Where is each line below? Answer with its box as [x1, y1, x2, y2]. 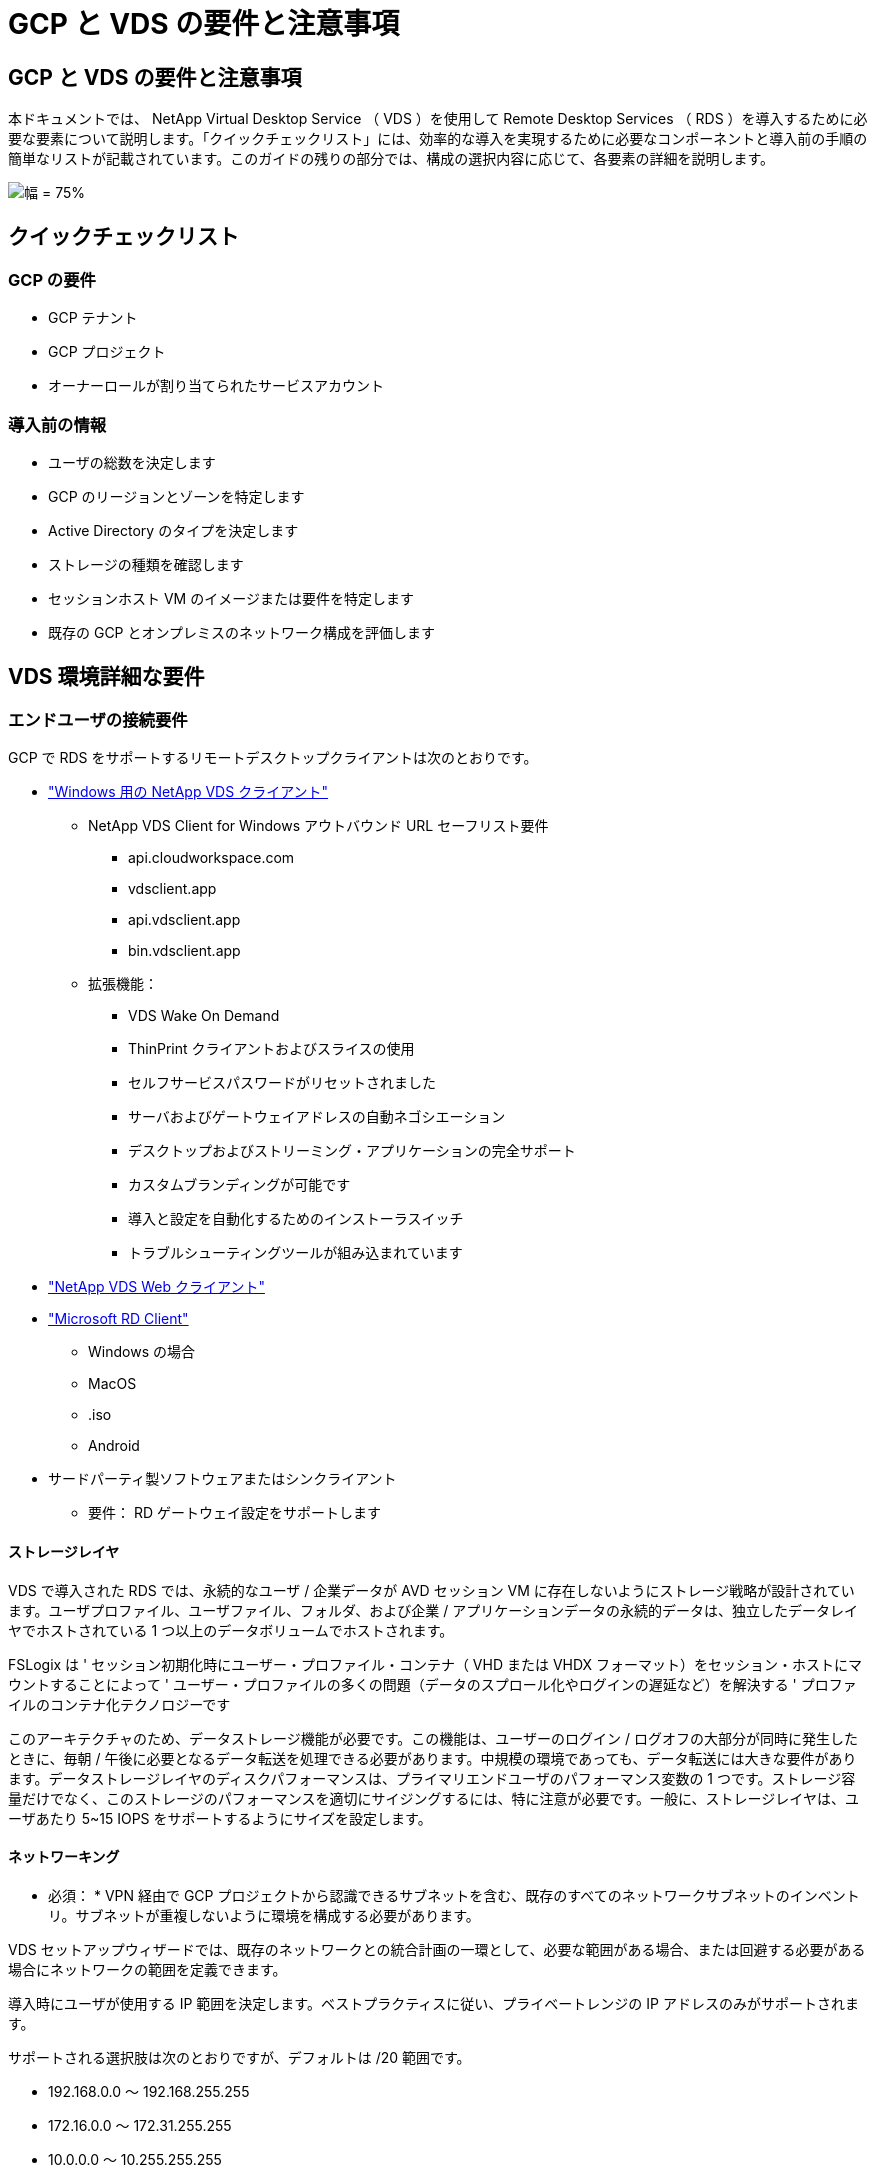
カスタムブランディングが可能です [128, 1176, 351, 1194]
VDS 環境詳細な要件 [8, 663, 205, 689]
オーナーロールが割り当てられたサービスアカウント [48, 377, 384, 395]
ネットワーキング [8, 1848, 120, 1866]
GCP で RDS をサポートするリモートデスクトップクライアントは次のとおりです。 [8, 749, 538, 767]
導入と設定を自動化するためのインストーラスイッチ [128, 1210, 464, 1228]
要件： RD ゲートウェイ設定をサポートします [88, 1504, 381, 1522]
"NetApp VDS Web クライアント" [48, 1278, 265, 1296]
